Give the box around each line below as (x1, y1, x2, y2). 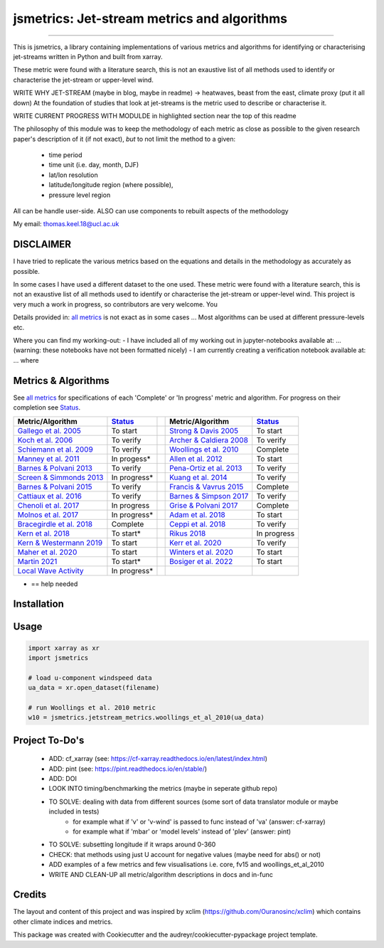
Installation (13, 598, 64, 610)
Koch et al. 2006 (17, 435, 73, 444)
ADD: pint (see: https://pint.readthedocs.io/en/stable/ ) (48, 765, 208, 773)
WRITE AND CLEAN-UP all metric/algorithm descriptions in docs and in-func (48, 870, 274, 878)
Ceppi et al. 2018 (169, 519, 226, 529)
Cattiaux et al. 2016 (17, 491, 82, 501)
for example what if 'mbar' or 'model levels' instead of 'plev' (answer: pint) (73, 827, 292, 836)
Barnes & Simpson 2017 (169, 491, 249, 501)
